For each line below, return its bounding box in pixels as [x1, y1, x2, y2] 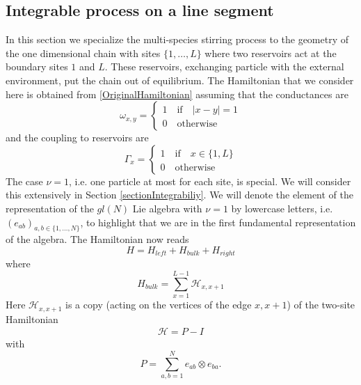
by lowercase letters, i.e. [231, 201, 333, 215]
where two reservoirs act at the [204, 45, 337, 60]
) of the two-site [287, 297, 355, 312]
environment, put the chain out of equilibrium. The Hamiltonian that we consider [6, 72, 354, 87]
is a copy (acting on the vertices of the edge [65, 297, 252, 312]
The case [6, 173, 43, 188]
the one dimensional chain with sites [6, 45, 161, 60]
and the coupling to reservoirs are [6, 130, 149, 145]
